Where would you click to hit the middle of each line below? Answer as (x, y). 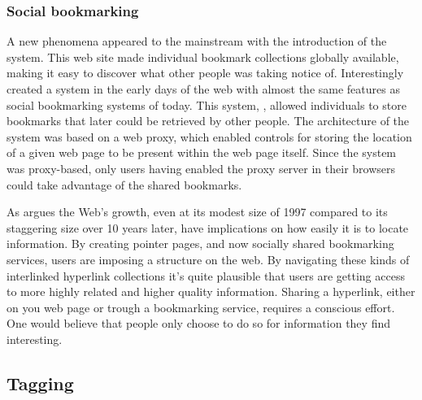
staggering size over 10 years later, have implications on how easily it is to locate (208, 227)
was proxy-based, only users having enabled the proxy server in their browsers (201, 168)
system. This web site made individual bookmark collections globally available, (203, 57)
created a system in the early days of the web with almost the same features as (203, 89)
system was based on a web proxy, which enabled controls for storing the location (209, 136)
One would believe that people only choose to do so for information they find (198, 323)
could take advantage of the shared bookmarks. (124, 184)
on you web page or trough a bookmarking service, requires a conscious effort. (201, 307)
